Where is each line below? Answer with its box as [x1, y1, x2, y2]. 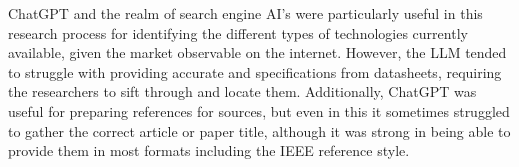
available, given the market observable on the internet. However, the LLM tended [8, 42, 507, 63]
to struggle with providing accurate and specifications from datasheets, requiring [8, 61, 502, 82]
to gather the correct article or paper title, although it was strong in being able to [8, 120, 511, 141]
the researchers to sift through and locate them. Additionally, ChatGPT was [8, 81, 477, 102]
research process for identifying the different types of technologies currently [8, 22, 468, 43]
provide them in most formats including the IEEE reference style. [8, 140, 410, 161]
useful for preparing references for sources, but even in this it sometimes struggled [8, 100, 510, 121]
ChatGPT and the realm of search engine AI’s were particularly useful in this [8, 3, 483, 23]
